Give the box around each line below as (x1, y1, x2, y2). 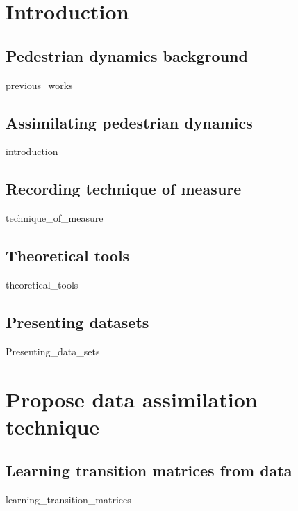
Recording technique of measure (6, 178, 242, 200)
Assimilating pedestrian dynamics (6, 111, 253, 133)
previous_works (6, 77, 73, 92)
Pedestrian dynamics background (6, 44, 248, 66)
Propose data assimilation (6, 384, 258, 413)
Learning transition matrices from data (6, 460, 292, 481)
